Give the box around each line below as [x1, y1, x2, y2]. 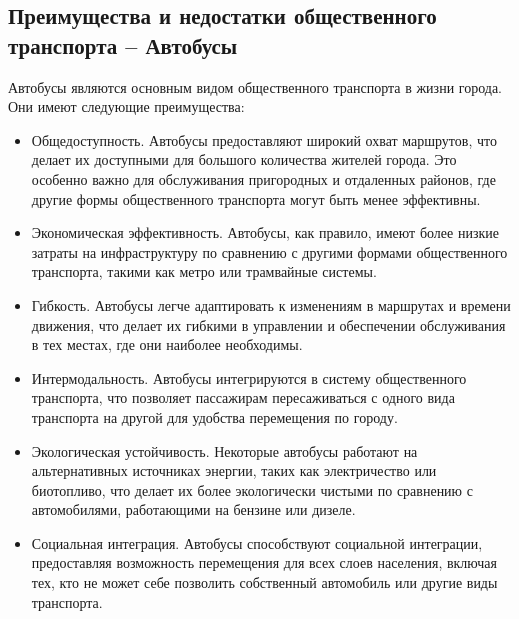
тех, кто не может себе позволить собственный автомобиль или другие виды [31, 572, 498, 593]
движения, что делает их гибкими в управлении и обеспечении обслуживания [31, 314, 506, 335]
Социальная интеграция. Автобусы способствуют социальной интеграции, [31, 532, 483, 553]
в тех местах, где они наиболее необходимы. [31, 334, 303, 355]
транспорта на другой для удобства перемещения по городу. [31, 406, 398, 427]
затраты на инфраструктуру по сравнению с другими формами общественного [31, 241, 508, 262]
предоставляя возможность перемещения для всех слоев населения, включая [31, 552, 497, 573]
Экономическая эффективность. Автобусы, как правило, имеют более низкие [31, 222, 499, 243]
